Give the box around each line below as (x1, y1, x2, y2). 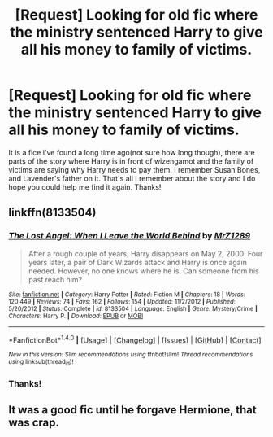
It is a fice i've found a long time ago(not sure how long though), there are (8, 147, 255, 157)
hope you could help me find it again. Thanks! (8, 181, 162, 192)
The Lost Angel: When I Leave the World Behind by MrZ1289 (8, 230, 251, 242)
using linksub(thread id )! (8, 358, 74, 367)
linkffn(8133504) (8, 206, 97, 220)
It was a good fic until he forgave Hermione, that (8, 403, 258, 417)
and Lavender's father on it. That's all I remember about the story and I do (8, 173, 256, 183)
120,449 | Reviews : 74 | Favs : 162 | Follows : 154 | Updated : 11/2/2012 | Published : (8, 297, 236, 306)
